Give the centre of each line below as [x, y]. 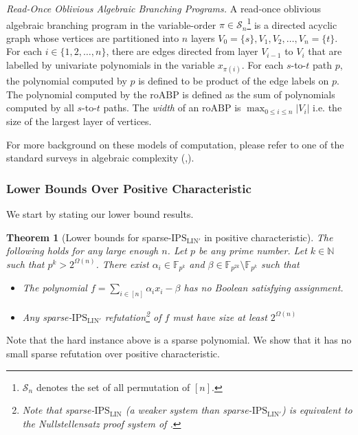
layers [203, 37]
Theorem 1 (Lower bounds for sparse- [89, 237]
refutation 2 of [133, 316]
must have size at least [220, 316]
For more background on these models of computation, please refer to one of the [175, 144]
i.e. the [327, 108]
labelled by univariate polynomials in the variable [111, 65]
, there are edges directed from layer [182, 51]
